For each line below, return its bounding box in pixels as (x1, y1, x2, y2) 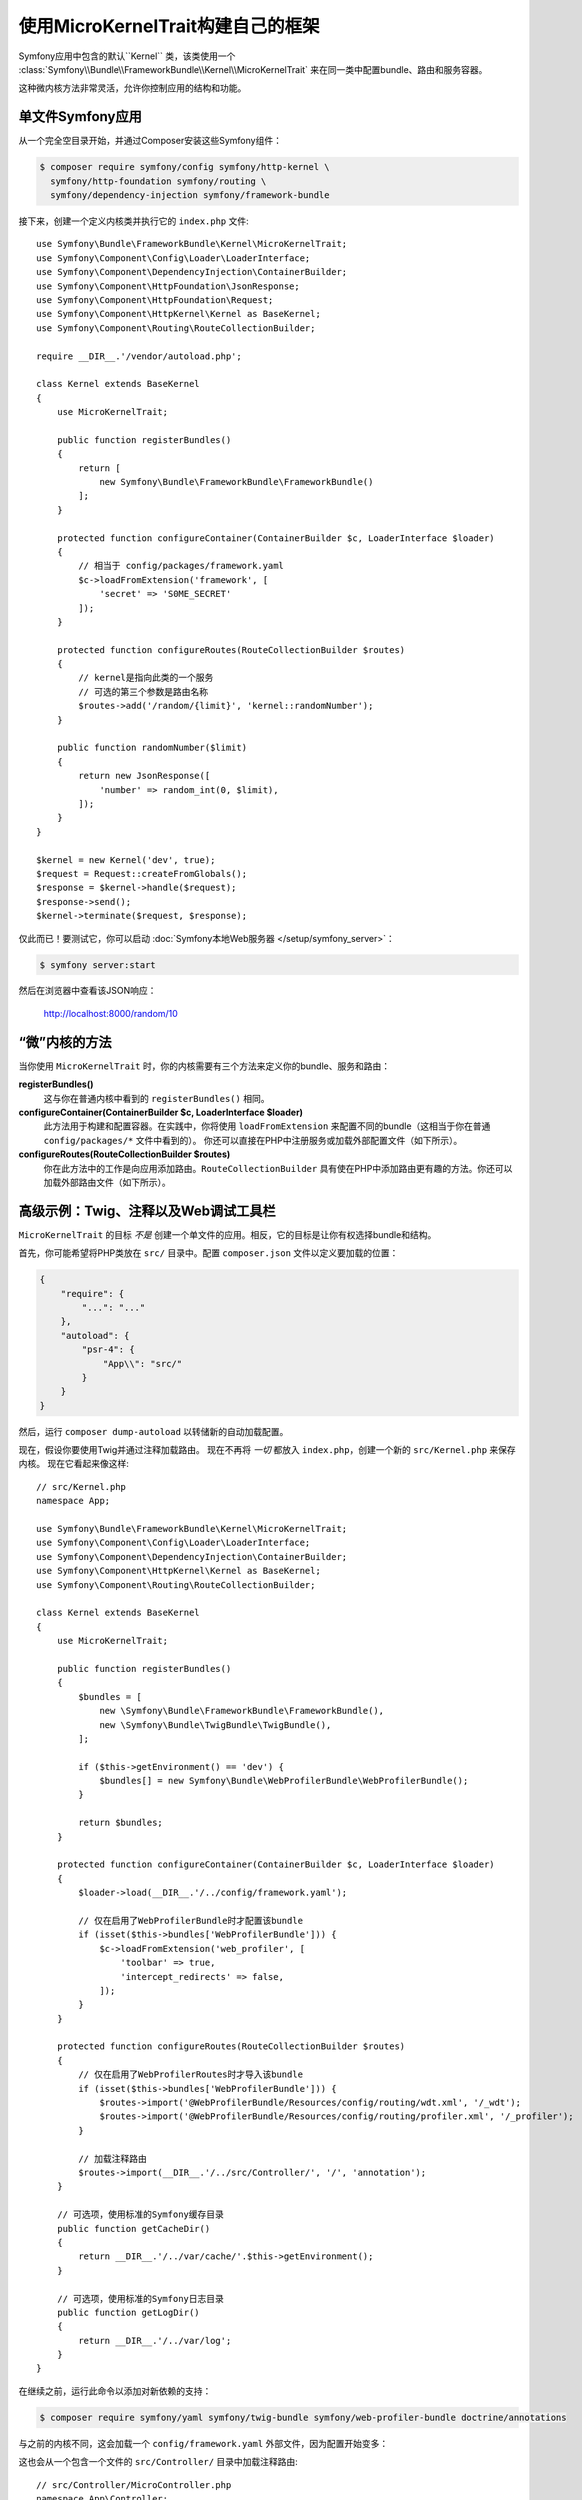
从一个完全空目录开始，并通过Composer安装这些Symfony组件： (18, 135, 282, 147)
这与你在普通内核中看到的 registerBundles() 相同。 (43, 1092, 270, 1104)
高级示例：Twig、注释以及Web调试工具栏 (18, 1202, 277, 1219)
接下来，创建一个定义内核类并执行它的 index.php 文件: (18, 215, 249, 227)
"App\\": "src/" (102, 1358, 183, 1369)
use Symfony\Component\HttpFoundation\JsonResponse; (36, 280, 300, 292)
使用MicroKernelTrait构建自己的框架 (18, 15, 320, 37)
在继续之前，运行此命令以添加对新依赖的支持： (18, 2385, 212, 2397)
